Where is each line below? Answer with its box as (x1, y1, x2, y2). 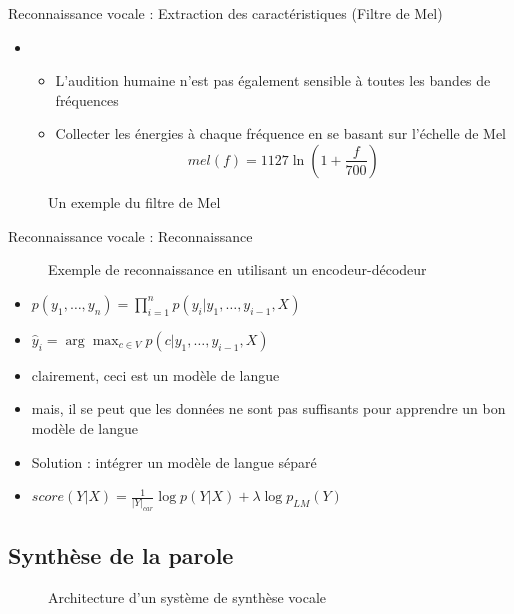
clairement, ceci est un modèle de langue (31, 364, 280, 385)
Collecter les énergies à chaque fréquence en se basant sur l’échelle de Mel (55, 123, 506, 144)
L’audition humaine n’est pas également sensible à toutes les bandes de (55, 70, 491, 91)
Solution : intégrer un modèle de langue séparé (31, 451, 317, 472)
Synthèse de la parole (8, 539, 234, 570)
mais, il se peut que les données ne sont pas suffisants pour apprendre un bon (31, 398, 506, 419)
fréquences (55, 89, 119, 110)
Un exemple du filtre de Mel (48, 191, 221, 212)
